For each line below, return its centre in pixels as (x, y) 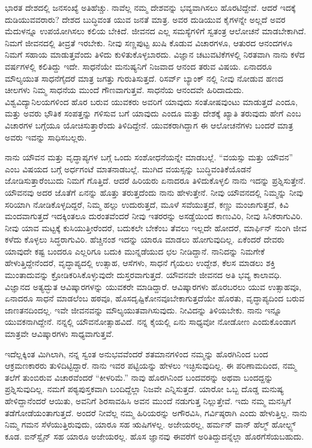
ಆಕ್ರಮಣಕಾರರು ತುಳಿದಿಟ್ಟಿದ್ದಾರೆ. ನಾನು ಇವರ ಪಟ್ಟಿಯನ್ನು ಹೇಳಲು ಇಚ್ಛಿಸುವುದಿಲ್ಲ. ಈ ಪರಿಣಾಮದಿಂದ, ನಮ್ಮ (151, 365)
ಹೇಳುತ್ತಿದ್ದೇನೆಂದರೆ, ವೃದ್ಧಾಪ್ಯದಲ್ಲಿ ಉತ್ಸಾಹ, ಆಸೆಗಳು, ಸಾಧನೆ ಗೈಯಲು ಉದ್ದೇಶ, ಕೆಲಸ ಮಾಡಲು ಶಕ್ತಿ (140, 263)
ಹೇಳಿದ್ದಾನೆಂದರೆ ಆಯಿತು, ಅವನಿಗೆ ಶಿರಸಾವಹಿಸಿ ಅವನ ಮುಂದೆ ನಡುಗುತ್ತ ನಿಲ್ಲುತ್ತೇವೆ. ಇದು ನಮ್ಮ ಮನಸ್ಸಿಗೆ (148, 401)
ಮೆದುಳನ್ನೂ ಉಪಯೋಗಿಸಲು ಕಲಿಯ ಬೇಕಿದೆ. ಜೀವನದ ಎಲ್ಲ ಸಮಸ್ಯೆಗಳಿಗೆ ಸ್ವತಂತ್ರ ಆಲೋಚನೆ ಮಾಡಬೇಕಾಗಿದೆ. (156, 31)
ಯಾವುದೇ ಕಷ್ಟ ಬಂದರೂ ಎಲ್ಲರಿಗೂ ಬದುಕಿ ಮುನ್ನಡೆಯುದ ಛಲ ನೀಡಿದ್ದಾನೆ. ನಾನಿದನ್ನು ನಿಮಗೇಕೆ (135, 251)
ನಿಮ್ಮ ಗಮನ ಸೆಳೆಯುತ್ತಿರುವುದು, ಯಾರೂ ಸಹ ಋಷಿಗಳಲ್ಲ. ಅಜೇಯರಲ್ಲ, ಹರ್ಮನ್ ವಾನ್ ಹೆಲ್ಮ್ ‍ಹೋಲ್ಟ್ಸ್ (151, 424)
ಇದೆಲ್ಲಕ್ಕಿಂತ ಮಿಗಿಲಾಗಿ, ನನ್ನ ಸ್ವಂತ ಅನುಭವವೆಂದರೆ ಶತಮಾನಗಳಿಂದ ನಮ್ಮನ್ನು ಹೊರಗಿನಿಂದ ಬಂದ (136, 353)
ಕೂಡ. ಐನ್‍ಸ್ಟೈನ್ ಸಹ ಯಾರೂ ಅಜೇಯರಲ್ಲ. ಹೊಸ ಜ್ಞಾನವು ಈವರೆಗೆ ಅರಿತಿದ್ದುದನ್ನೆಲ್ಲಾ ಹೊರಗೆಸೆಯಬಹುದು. (154, 436)
